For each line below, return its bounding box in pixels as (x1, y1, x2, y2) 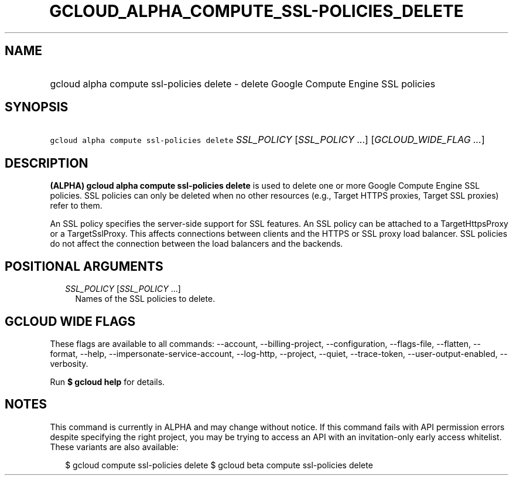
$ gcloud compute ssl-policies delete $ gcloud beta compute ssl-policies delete (65, 459, 373, 470)
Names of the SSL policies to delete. (75, 294, 216, 304)
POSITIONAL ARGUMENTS (5, 258, 163, 274)
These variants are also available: (50, 441, 179, 452)
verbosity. (50, 358, 88, 369)
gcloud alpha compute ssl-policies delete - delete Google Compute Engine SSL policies (50, 77, 436, 90)
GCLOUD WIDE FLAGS (5, 314, 136, 329)
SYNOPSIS (5, 100, 69, 115)
